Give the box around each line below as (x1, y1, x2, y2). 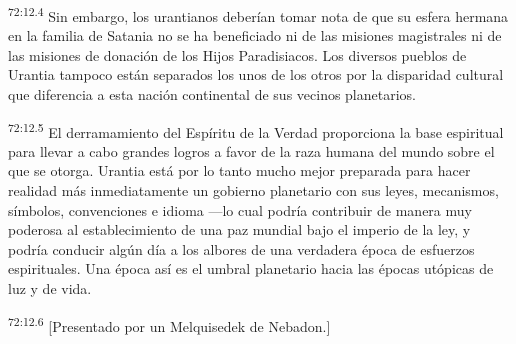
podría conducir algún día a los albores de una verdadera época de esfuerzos (8, 238, 475, 259)
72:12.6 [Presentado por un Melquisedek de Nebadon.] (8, 312, 331, 336)
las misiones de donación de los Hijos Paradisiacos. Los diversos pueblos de (8, 44, 467, 65)
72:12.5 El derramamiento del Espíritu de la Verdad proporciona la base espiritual (8, 118, 504, 142)
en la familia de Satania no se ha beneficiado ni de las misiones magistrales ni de (8, 25, 502, 46)
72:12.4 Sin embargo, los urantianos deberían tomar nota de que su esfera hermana (8, 3, 509, 26)
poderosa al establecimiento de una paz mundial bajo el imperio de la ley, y (8, 219, 471, 240)
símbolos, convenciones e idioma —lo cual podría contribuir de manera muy (8, 199, 472, 220)
